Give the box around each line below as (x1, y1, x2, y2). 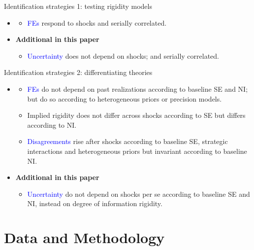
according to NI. (27, 119, 77, 130)
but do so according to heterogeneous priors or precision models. (27, 93, 222, 104)
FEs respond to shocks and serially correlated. (27, 17, 167, 28)
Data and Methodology (4, 227, 165, 248)
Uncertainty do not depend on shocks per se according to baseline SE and (27, 188, 250, 199)
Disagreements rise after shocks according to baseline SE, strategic (27, 136, 228, 146)
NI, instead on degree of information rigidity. (27, 198, 162, 209)
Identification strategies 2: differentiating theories (4, 67, 153, 77)
